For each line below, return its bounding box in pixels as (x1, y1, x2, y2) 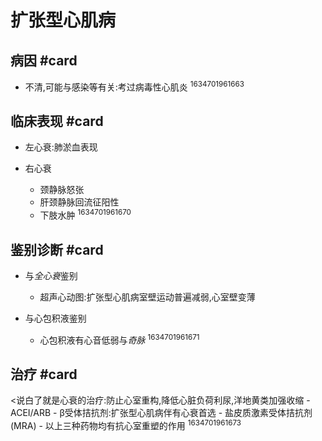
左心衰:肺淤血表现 (24, 141, 98, 153)
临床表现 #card (10, 113, 104, 130)
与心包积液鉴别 (24, 312, 87, 324)
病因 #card (10, 52, 78, 69)
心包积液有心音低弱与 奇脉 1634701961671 (39, 332, 200, 346)
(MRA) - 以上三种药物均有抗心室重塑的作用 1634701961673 (10, 418, 242, 432)
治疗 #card (10, 366, 78, 383)
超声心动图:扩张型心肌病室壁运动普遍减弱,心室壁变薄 (39, 291, 256, 303)
